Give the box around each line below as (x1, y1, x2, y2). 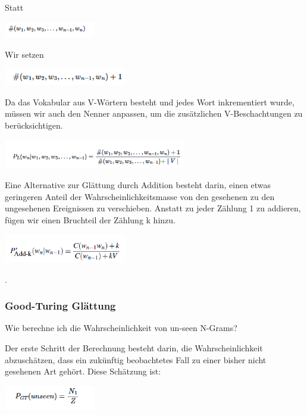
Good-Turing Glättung (5, 298, 116, 313)
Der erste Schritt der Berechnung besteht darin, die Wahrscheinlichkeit (5, 341, 263, 354)
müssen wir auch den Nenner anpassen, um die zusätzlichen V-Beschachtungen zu (5, 107, 303, 120)
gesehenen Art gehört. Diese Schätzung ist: (5, 365, 161, 377)
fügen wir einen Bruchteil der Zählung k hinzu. (5, 213, 176, 226)
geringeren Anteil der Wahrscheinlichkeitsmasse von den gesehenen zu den (5, 190, 275, 202)
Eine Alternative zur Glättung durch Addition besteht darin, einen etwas (5, 179, 271, 191)
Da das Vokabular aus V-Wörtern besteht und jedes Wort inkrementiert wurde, (5, 95, 295, 108)
